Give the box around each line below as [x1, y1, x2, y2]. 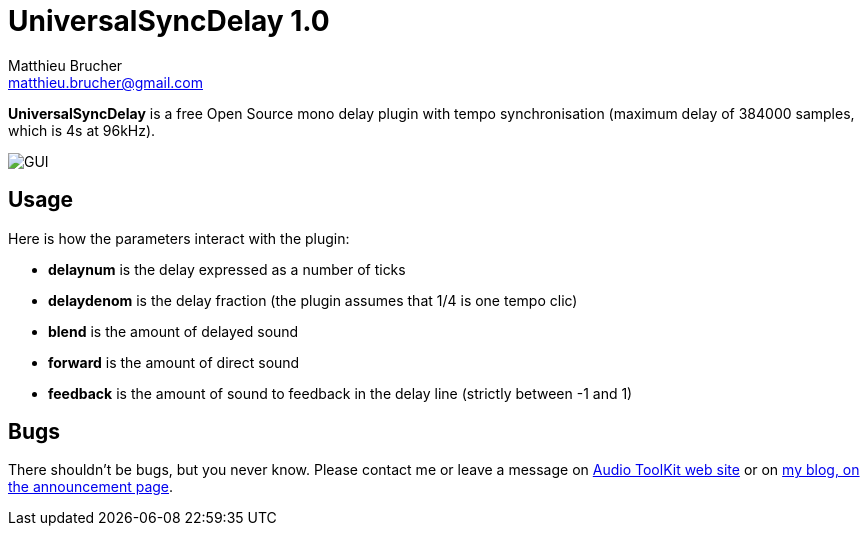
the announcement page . [8, 478, 174, 496]
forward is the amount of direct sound [48, 353, 300, 371]
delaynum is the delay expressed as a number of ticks [48, 260, 406, 278]
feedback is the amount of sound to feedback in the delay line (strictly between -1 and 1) [48, 384, 633, 402]
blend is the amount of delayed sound [48, 322, 299, 340]
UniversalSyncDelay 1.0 [8, 4, 330, 38]
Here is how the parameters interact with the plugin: [8, 229, 350, 247]
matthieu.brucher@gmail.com [8, 73, 203, 91]
